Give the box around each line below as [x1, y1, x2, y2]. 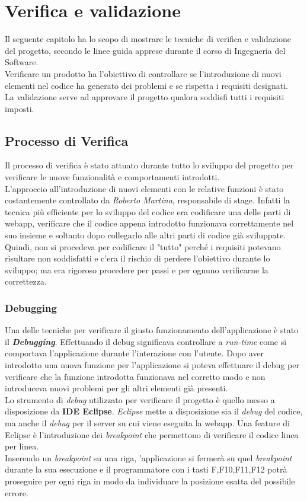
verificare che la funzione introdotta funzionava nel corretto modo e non [5, 370, 266, 382]
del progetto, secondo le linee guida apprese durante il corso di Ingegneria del [5, 44, 286, 56]
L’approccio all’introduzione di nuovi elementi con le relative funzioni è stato [5, 182, 284, 194]
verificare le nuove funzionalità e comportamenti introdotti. [5, 171, 220, 183]
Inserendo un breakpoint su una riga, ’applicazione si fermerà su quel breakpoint [5, 451, 292, 464]
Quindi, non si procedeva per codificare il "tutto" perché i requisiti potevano [5, 240, 281, 253]
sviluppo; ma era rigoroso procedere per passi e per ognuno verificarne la [5, 263, 268, 276]
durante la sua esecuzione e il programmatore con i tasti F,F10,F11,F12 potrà [5, 463, 287, 476]
